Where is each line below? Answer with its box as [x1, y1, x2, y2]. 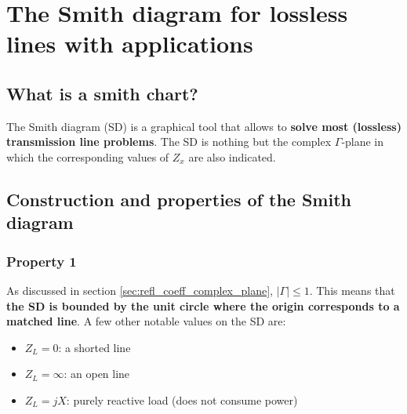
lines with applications [6, 27, 253, 60]
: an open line [64, 365, 130, 382]
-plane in [341, 133, 384, 150]
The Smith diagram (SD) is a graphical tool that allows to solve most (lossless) [6, 118, 402, 134]
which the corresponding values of [6, 148, 169, 165]
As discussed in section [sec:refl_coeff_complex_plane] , [6, 281, 273, 298]
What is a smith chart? [6, 81, 198, 105]
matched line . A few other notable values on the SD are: [6, 313, 286, 329]
